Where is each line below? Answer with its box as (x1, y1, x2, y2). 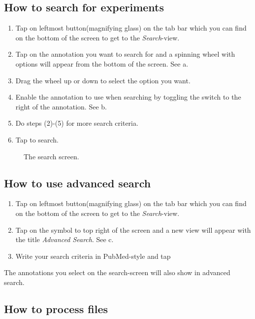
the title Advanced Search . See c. (15, 234, 114, 245)
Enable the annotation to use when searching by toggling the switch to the (15, 92, 241, 102)
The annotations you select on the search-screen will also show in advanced (4, 267, 230, 278)
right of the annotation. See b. (15, 101, 107, 111)
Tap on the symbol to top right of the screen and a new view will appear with (15, 224, 251, 235)
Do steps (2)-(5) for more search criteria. (15, 118, 138, 128)
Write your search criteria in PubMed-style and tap (15, 250, 171, 261)
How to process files (4, 301, 108, 316)
